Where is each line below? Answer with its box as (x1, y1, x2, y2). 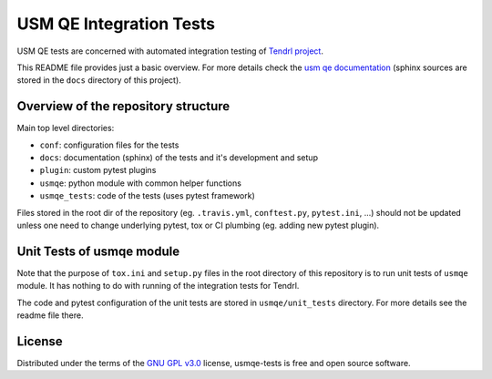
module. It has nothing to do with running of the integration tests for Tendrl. (16, 281, 300, 292)
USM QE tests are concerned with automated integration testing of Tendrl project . (16, 46, 323, 56)
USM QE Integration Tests (16, 14, 216, 34)
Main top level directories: (16, 123, 115, 134)
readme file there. (16, 310, 84, 321)
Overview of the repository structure (16, 98, 231, 114)
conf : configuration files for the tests (39, 139, 179, 150)
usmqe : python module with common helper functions (39, 178, 241, 189)
